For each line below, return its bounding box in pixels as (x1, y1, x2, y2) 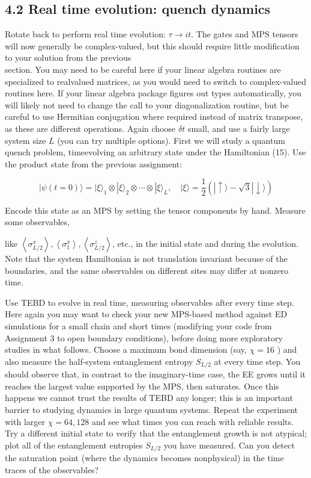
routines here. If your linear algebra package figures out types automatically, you (5, 87, 301, 99)
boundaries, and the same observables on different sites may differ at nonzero (5, 264, 289, 276)
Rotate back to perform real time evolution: (5, 28, 166, 40)
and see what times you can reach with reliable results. (91, 415, 294, 427)
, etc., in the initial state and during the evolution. (112, 237, 298, 249)
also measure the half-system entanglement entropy (5, 355, 193, 367)
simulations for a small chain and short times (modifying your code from (5, 319, 272, 332)
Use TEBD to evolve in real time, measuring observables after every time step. (5, 296, 294, 308)
